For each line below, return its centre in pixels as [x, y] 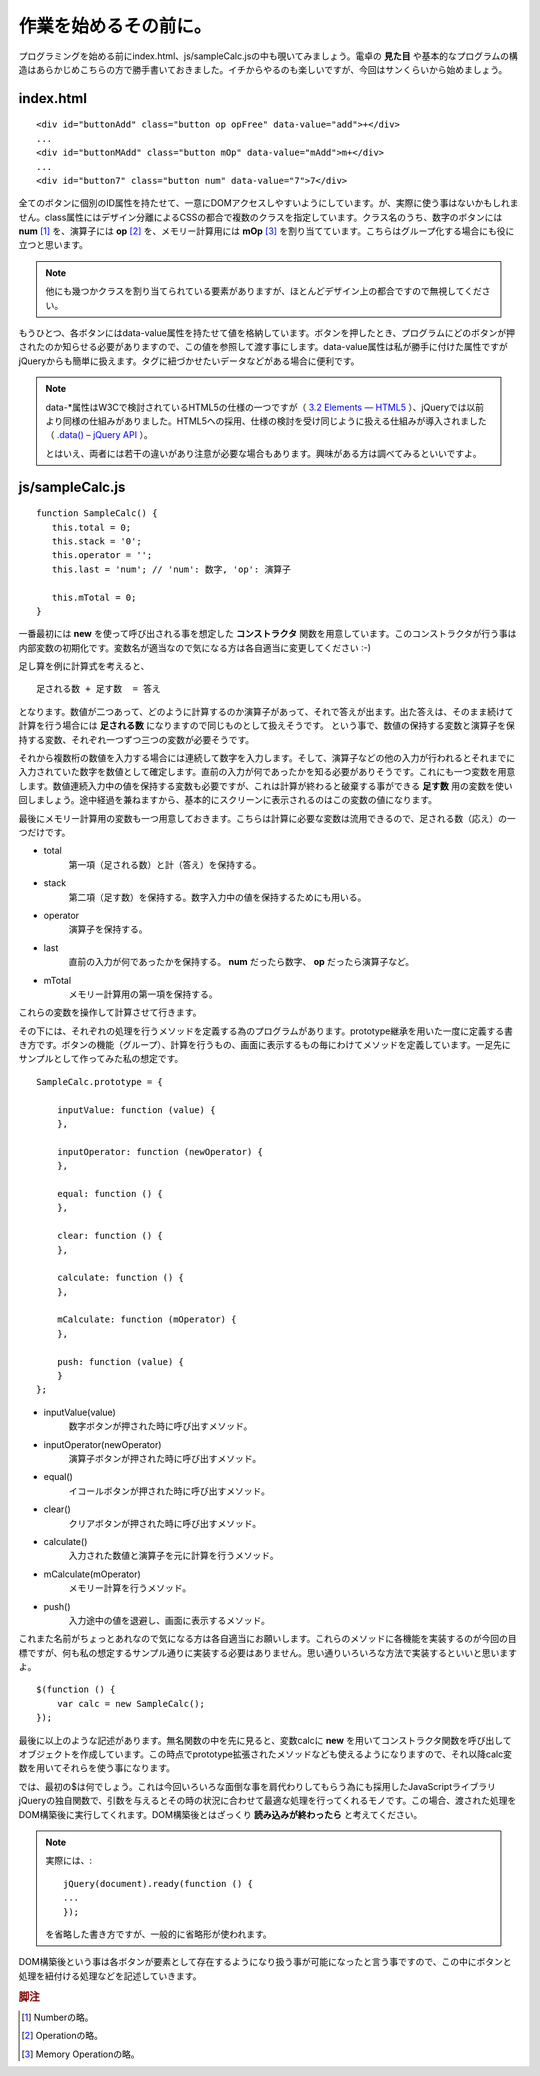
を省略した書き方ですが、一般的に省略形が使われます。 [158, 1934]
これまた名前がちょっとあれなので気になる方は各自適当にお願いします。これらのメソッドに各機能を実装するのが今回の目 [267, 1639]
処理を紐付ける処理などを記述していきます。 [110, 1976]
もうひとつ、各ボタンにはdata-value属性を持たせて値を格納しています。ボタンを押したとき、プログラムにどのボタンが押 [266, 333]
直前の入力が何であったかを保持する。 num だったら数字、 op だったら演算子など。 [241, 962]
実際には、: [69, 1861]
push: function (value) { [120, 1361]
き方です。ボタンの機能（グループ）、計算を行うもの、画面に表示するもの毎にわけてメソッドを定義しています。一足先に [264, 1045]
